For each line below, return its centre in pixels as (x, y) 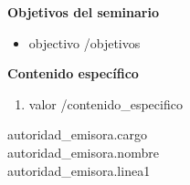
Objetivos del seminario (84, 12)
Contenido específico (73, 73)
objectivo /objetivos (84, 42)
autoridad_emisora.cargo (78, 134)
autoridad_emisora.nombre (83, 152)
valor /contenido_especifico (106, 103)
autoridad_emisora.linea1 (79, 170)
